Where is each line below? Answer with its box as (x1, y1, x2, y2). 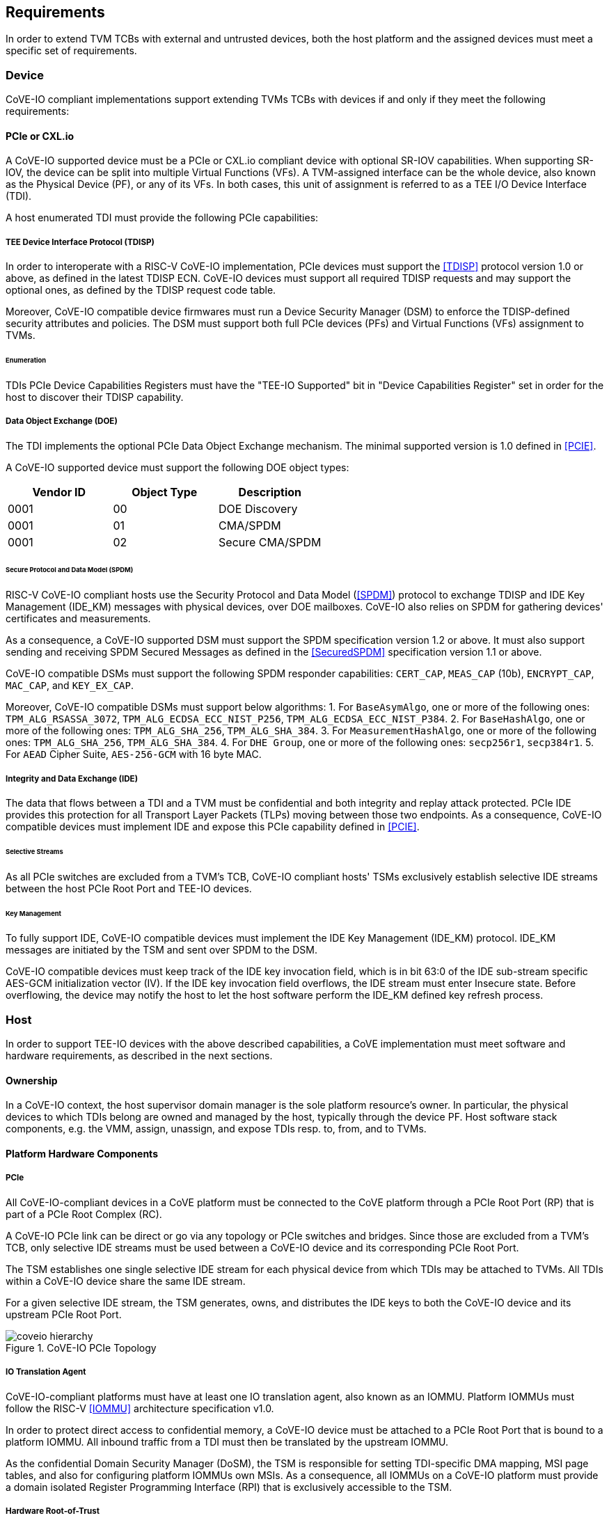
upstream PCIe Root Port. (6, 1308, 122, 1320)
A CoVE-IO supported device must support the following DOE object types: (6, 461, 349, 473)
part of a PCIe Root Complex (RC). (6, 1208, 162, 1220)
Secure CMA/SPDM (219, 535, 322, 549)
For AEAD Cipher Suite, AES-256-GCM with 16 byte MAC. (6, 748, 262, 761)
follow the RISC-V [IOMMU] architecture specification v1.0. (6, 1402, 274, 1414)
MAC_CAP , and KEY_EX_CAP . (6, 679, 134, 692)
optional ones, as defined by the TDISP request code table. (6, 284, 276, 297)
